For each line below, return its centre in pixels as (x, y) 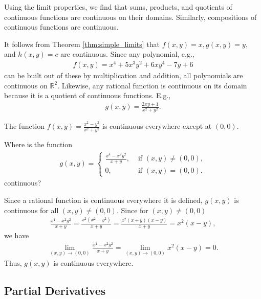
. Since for (132, 210)
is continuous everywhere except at (157, 126)
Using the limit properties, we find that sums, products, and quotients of (118, 7)
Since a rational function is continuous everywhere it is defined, (103, 200)
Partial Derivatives (55, 290)
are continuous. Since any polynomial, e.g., (127, 54)
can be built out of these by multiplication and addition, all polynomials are (124, 75)
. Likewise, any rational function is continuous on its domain (152, 85)
